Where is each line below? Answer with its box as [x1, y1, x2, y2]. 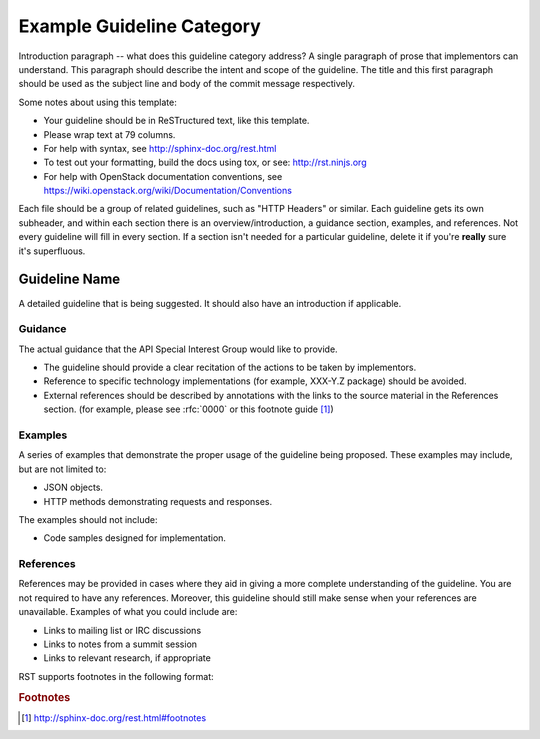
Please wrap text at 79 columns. [43, 128, 176, 140]
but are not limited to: [18, 463, 107, 475]
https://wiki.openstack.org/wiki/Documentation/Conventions [43, 185, 292, 197]
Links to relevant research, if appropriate [43, 652, 212, 664]
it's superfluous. [18, 245, 86, 257]
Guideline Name [18, 271, 121, 288]
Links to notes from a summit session [43, 638, 198, 650]
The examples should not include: [18, 513, 159, 525]
